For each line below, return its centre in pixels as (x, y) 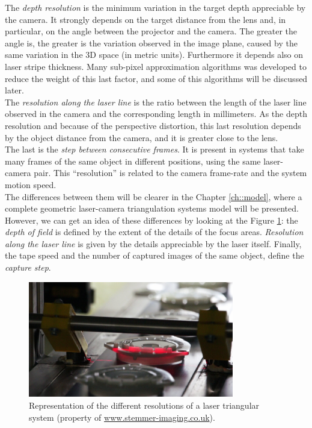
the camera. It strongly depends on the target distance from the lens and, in (145, 19)
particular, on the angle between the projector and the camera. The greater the (151, 31)
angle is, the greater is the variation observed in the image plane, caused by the (151, 42)
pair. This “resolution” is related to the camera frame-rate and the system (170, 173)
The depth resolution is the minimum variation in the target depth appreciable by (155, 7)
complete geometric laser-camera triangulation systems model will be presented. (152, 208)
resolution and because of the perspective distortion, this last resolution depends (153, 125)
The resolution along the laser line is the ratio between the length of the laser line (156, 102)
